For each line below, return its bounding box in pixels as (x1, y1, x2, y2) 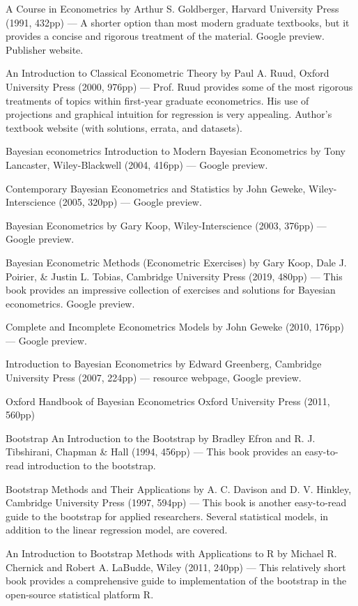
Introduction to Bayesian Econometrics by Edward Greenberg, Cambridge (6, 356, 322, 371)
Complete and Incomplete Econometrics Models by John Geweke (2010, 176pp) (6, 319, 344, 334)
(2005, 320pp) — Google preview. (59, 195, 202, 209)
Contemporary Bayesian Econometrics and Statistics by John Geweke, (6, 181, 306, 195)
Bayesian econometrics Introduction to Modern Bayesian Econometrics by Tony (6, 144, 345, 158)
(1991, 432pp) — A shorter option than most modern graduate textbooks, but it (6, 15, 350, 29)
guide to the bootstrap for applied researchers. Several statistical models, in (6, 508, 329, 523)
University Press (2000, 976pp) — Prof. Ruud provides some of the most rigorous (6, 79, 353, 93)
